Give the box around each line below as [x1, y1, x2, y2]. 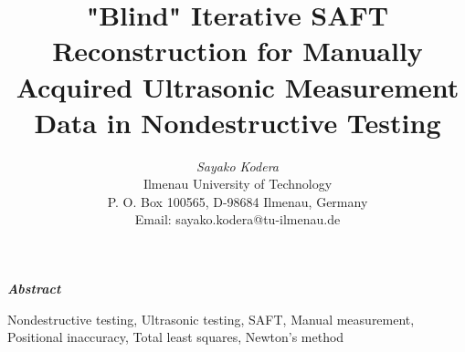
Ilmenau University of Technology [143, 174, 333, 193]
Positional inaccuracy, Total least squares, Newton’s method [7, 327, 344, 347]
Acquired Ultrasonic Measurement [16, 67, 460, 105]
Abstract [7, 279, 61, 298]
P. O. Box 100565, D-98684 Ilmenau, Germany [107, 192, 368, 211]
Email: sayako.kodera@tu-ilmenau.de [134, 210, 341, 229]
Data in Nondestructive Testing [34, 103, 441, 140]
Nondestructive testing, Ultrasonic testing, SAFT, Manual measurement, [7, 309, 415, 328]
